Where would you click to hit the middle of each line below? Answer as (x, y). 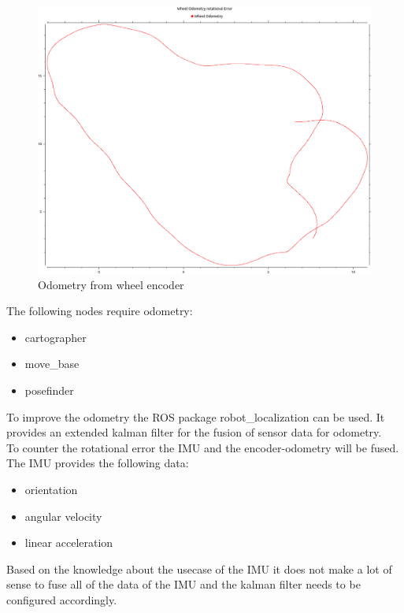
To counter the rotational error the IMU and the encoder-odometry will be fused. (203, 447)
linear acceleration (69, 542)
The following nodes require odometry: (100, 311)
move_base (52, 364)
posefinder (49, 390)
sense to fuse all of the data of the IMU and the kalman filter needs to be (183, 584)
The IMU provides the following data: (98, 463)
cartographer (56, 337)
